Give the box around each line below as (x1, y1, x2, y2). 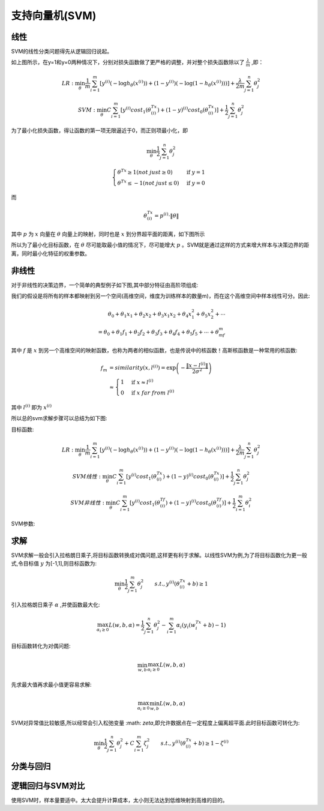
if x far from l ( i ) (131, 388, 175, 396)
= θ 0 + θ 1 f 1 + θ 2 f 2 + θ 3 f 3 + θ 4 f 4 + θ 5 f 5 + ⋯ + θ (98, 328, 219, 337)
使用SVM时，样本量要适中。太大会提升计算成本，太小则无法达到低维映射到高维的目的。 (11, 796, 228, 804)
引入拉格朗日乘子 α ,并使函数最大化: (11, 601, 100, 609)
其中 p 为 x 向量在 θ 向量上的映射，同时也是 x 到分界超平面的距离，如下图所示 (11, 230, 205, 237)
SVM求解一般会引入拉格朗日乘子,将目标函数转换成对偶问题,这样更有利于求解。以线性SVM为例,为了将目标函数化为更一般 (11, 551, 307, 558)
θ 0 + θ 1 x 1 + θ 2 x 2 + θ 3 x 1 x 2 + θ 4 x (107, 311, 192, 319)
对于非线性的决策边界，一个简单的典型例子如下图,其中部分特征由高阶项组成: (11, 281, 199, 288)
